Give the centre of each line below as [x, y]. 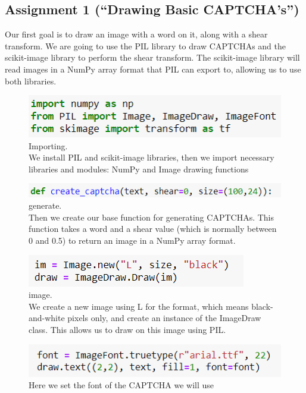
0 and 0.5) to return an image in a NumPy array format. [132, 240]
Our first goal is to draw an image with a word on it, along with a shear [136, 34]
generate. [45, 205]
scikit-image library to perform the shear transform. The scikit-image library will [152, 57]
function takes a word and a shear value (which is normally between [153, 229]
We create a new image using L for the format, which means [139, 306]
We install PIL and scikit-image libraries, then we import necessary [152, 157]
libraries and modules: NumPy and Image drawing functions [139, 169]
